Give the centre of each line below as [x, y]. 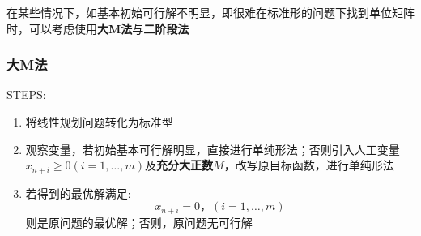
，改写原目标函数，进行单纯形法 [309, 165]
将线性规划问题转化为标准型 [99, 122]
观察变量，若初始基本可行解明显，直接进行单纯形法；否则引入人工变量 [213, 149]
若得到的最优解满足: [78, 193]
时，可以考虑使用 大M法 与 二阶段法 [98, 28]
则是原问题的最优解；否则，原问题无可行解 [139, 222]
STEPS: [26, 94]
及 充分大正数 [179, 165]
